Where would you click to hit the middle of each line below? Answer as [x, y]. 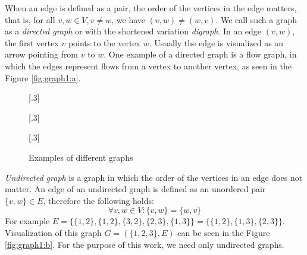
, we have [128, 19]
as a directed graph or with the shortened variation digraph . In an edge [133, 31]
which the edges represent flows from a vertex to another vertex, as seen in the [148, 66]
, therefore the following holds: [98, 200]
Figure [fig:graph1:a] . [43, 77]
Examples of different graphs [81, 157]
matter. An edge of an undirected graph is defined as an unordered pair [135, 189]
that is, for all [30, 19]
